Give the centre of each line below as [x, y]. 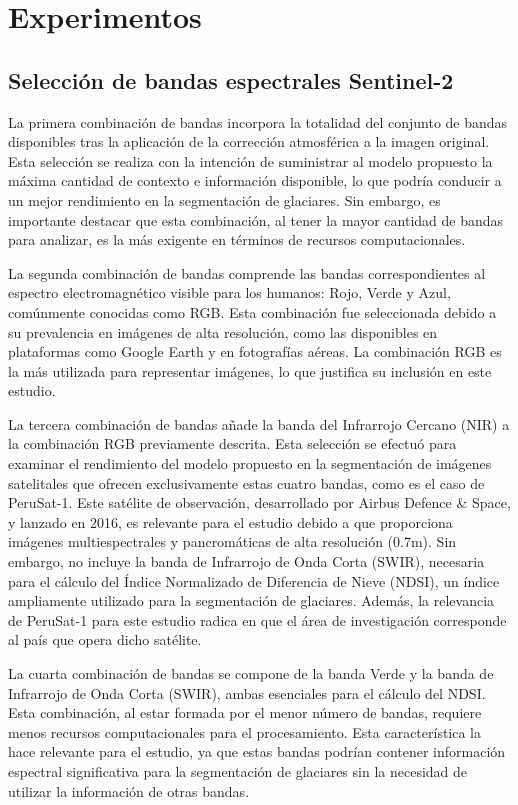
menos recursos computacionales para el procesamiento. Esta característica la [245, 731]
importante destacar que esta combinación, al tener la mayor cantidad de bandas [256, 219]
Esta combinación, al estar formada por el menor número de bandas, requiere [245, 712]
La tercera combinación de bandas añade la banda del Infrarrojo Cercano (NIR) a [259, 423]
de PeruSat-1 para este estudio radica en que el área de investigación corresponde [257, 619]
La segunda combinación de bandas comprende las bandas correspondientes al [247, 272]
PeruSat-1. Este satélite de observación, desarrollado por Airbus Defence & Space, [259, 502]
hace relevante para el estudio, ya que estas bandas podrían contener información [257, 751]
